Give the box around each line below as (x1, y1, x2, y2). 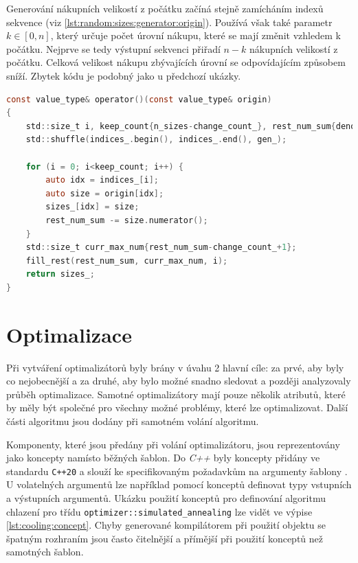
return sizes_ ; (25, 269, 95, 279)
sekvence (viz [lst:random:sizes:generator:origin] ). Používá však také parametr (6, 14, 333, 29)
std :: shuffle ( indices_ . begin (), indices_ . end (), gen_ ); (25, 135, 287, 145)
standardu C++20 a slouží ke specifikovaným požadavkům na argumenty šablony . (6, 463, 348, 478)
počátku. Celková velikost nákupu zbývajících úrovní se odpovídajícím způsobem (6, 55, 346, 69)
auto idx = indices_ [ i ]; (45, 175, 159, 185)
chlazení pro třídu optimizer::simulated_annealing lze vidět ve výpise (6, 504, 313, 518)
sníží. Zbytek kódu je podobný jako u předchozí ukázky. (6, 68, 241, 82)
